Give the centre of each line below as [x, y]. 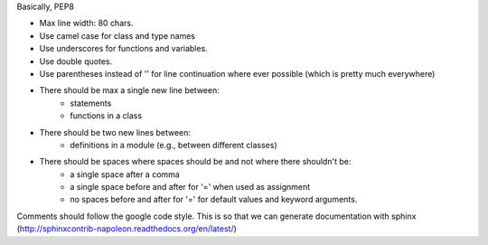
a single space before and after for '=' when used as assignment [190, 187]
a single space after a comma [125, 174]
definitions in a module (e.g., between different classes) [174, 145]
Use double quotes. [76, 61]
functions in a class [106, 116]
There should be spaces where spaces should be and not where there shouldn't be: [195, 162]
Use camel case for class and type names [117, 35]
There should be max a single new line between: [130, 90]
